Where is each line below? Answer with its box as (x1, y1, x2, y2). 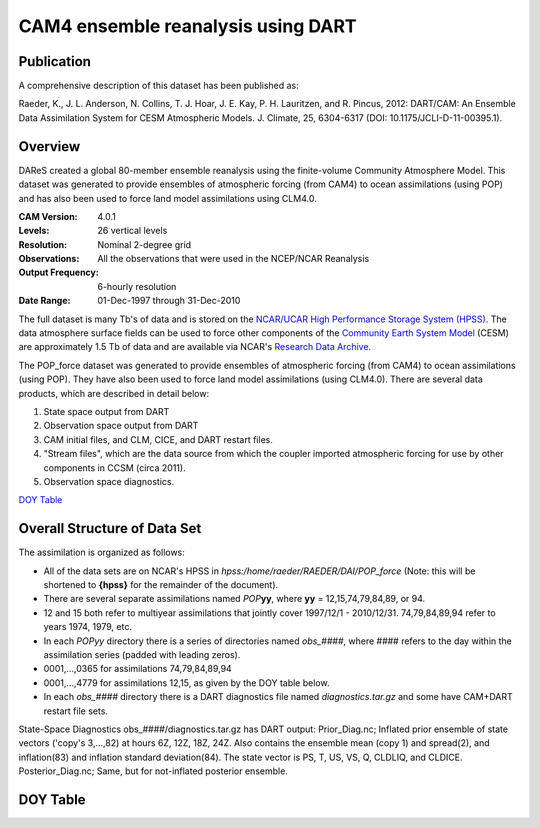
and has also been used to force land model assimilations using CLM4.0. (18, 192, 317, 204)
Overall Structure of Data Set (18, 520, 202, 537)
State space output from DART (43, 406, 170, 417)
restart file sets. (43, 705, 109, 717)
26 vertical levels (97, 225, 168, 237)
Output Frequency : (18, 266, 99, 279)
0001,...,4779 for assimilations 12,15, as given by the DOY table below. (43, 676, 330, 689)
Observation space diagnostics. (43, 475, 175, 487)
